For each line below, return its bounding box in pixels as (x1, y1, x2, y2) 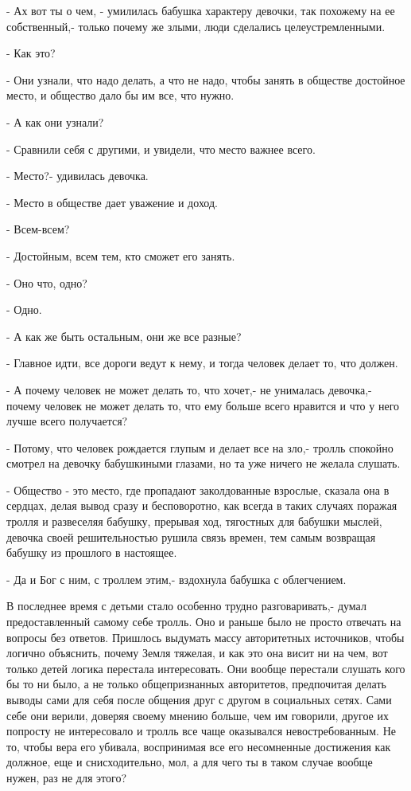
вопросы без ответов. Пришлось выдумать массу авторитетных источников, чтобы (6, 628, 405, 645)
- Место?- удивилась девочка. (6, 167, 149, 184)
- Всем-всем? (6, 221, 70, 237)
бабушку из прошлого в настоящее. (6, 544, 177, 561)
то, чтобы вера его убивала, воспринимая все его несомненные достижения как (6, 738, 391, 754)
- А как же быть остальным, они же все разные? (6, 327, 242, 344)
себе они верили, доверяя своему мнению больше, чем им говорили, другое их (6, 707, 389, 723)
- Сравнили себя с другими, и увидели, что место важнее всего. (6, 140, 316, 157)
